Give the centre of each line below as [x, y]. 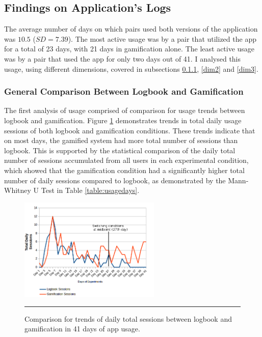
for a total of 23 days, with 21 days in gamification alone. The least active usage [129, 49]
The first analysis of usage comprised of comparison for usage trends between [125, 110]
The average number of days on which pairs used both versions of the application [131, 29]
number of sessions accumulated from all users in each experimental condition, [126, 160]
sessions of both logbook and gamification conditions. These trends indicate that [130, 130]
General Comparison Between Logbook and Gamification [124, 91]
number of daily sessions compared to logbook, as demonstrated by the [115, 180]
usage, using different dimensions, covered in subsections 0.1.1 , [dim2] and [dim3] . [131, 68]
